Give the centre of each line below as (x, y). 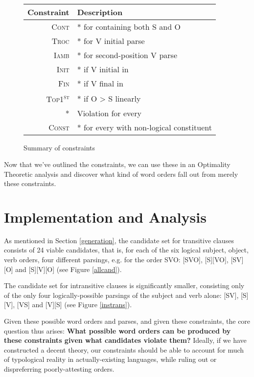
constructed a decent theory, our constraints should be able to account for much (124, 349)
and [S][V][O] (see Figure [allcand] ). (69, 269)
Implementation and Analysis (105, 217)
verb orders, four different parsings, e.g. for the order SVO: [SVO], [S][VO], (116, 260)
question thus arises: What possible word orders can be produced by (117, 330)
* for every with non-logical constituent (144, 127)
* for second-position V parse (127, 55)
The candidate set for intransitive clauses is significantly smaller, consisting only (124, 285)
